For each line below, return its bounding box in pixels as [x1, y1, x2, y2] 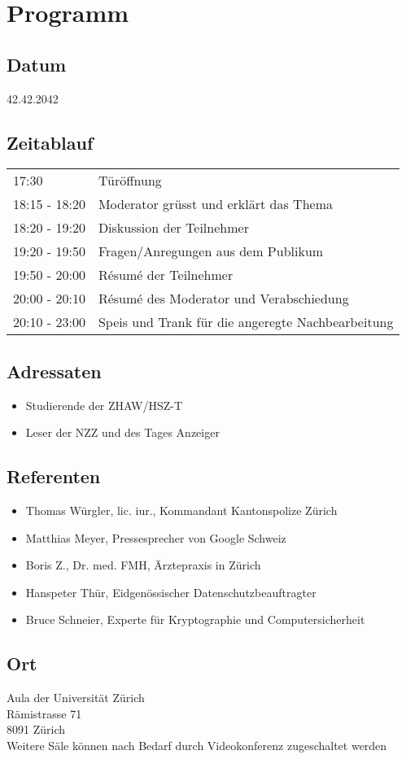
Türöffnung [98, 171, 162, 190]
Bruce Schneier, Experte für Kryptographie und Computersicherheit [25, 611, 365, 628]
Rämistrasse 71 [7, 704, 82, 722]
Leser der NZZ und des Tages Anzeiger [25, 424, 220, 441]
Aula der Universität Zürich [7, 689, 145, 706]
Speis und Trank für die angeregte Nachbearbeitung [98, 312, 394, 332]
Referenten [7, 464, 101, 489]
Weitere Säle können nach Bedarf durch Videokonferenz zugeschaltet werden [7, 736, 387, 753]
